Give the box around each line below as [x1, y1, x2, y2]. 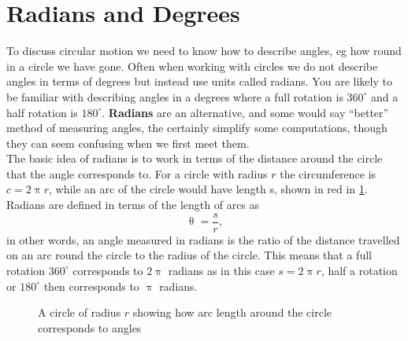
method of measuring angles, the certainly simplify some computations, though [6, 119, 388, 136]
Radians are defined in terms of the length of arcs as [6, 196, 260, 213]
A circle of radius [38, 304, 121, 321]
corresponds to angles [38, 319, 142, 335]
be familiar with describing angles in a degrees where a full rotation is [6, 88, 343, 104]
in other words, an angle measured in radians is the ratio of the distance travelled [6, 231, 400, 247]
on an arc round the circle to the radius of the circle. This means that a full [6, 247, 372, 263]
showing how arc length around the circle [132, 304, 332, 321]
